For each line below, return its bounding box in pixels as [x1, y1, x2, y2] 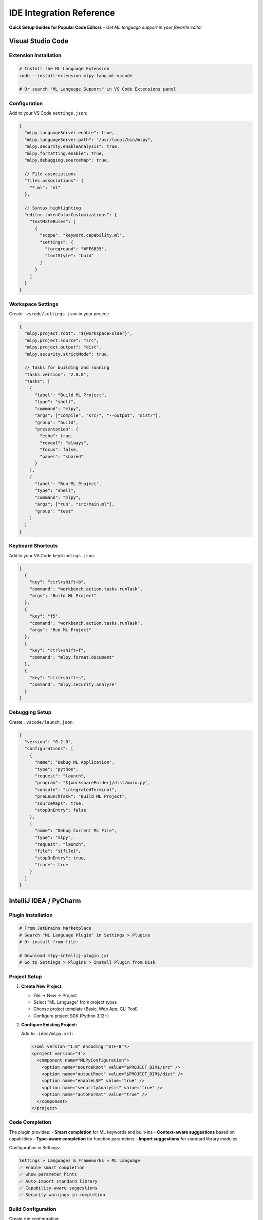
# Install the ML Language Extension [19, 66, 110, 72]
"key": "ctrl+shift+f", [29, 648, 86, 653]
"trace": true [35, 862, 68, 868]
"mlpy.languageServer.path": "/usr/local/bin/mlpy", [24, 137, 153, 142]
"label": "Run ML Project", [35, 481, 102, 487]
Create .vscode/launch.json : [9, 719, 74, 725]
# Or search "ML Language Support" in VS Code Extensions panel [19, 86, 176, 92]
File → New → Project [33, 992, 77, 998]
